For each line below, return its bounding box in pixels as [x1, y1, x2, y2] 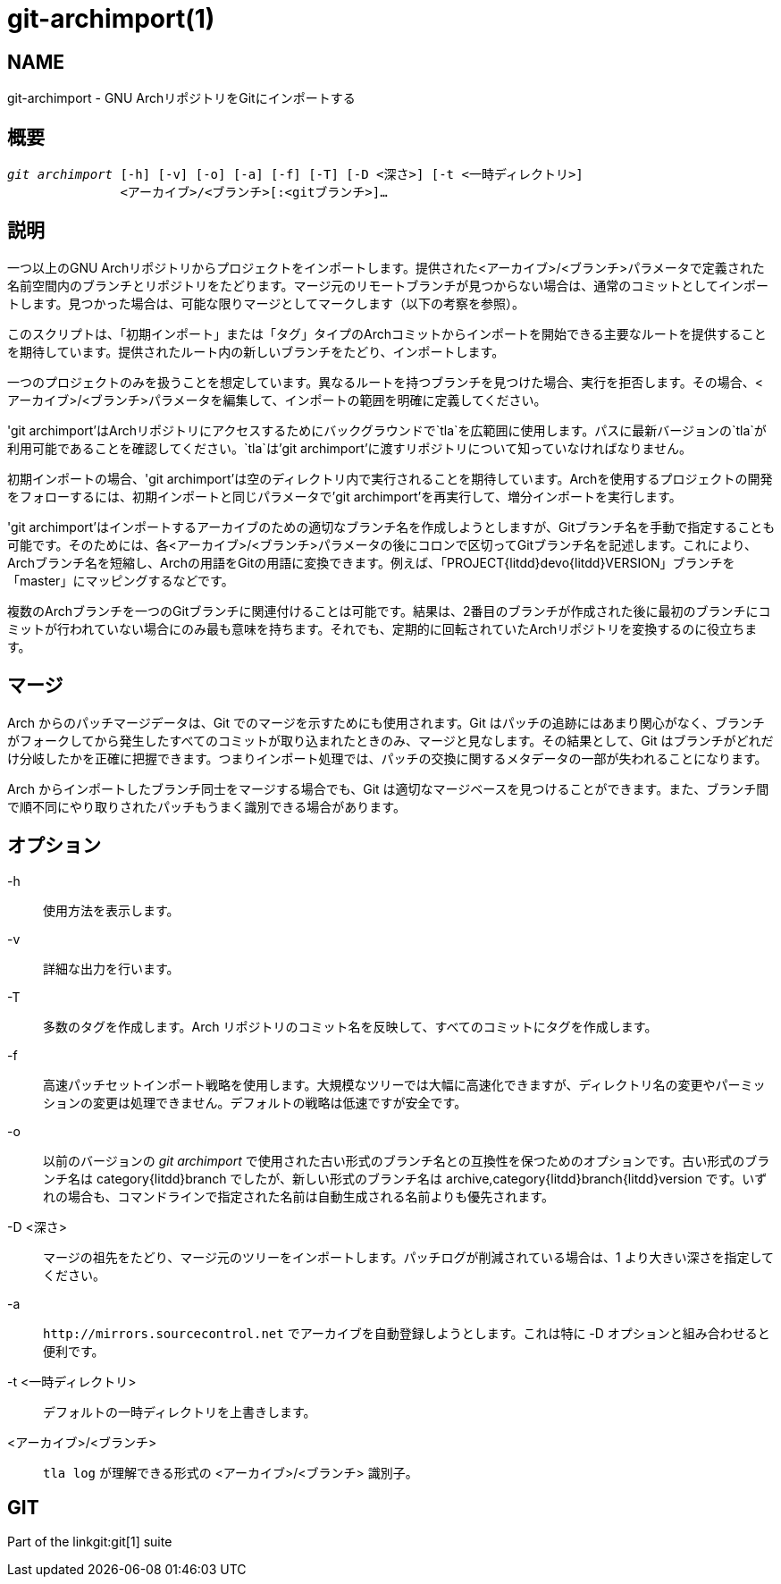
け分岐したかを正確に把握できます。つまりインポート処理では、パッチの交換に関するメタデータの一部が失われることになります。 [7, 750, 768, 766]
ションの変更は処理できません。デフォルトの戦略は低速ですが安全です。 [43, 1094, 467, 1110]
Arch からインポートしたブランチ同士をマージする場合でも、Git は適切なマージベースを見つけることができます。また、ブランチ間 [7, 780, 769, 796]
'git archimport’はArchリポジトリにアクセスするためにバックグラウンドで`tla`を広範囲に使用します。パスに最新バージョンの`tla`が [7, 422, 767, 438]
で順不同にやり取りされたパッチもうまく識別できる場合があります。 [7, 798, 406, 814]
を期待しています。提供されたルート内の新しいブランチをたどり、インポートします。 [7, 343, 505, 359]
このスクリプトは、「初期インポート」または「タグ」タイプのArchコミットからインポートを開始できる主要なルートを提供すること [7, 325, 767, 341]
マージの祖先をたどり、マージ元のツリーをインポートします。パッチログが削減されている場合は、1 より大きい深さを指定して [43, 1249, 774, 1265]
